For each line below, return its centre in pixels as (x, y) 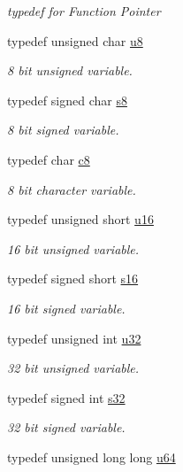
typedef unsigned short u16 (80, 219)
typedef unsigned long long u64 (91, 457)
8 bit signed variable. (63, 130)
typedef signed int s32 (66, 397)
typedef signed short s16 (73, 279)
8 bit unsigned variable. (70, 70)
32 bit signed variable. (66, 427)
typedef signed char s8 (67, 100)
